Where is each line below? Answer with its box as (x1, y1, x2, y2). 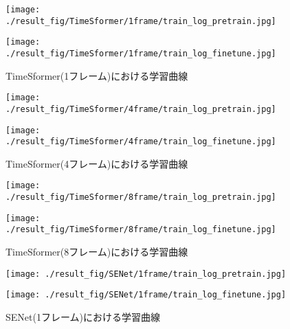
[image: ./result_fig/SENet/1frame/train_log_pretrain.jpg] (5, 269, 287, 279)
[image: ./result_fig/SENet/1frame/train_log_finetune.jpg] (5, 290, 287, 300)
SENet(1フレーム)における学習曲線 (5, 309, 160, 324)
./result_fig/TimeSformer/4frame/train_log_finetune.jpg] (5, 137, 276, 147)
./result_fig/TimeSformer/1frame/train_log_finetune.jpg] (5, 48, 276, 58)
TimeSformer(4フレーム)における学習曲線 (5, 156, 188, 170)
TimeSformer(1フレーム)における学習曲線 (5, 68, 188, 82)
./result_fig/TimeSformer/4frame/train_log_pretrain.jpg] (5, 104, 276, 114)
